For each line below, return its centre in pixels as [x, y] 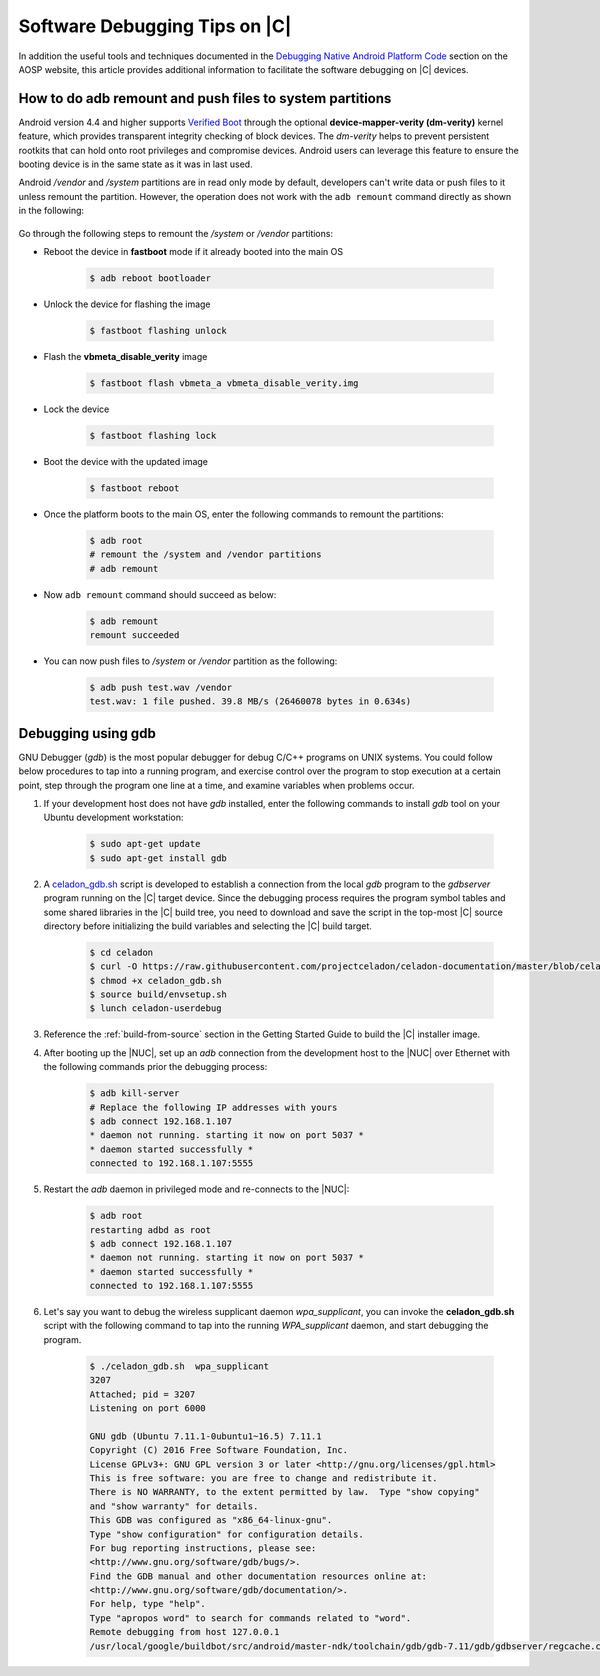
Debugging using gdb [87, 733]
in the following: [51, 211]
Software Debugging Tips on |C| [155, 26]
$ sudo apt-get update [145, 844]
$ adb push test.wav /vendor [161, 687]
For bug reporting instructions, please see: [203, 1548]
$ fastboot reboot [134, 488]
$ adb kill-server [134, 1093]
